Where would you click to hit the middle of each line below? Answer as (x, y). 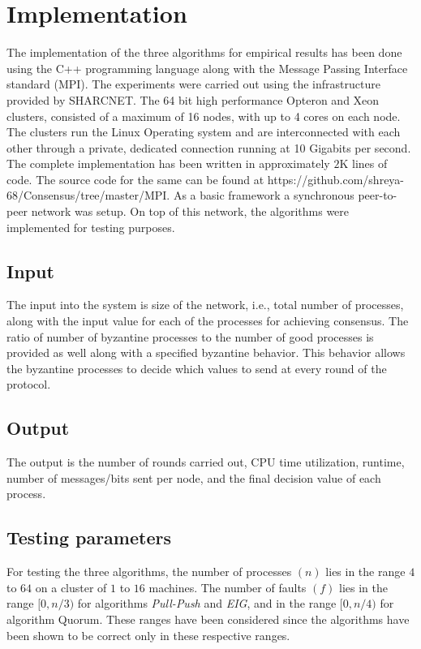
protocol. (29, 384)
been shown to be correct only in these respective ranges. (148, 635)
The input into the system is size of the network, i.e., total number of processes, (205, 305)
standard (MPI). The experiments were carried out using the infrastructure (193, 84)
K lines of (363, 163)
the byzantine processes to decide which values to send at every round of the (197, 368)
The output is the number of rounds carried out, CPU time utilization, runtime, (206, 462)
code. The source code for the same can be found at (135, 179)
